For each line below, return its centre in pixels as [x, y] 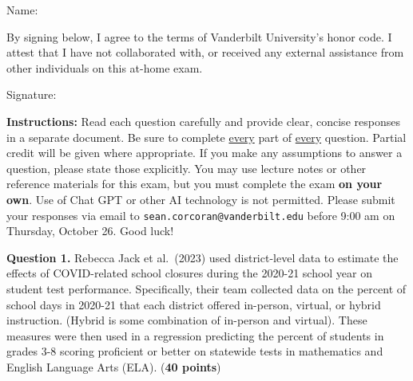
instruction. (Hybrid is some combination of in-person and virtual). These [187, 320]
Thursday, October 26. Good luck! [90, 231]
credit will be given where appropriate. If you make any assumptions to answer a [205, 153]
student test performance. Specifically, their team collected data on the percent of [206, 288]
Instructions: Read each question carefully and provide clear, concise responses [203, 121]
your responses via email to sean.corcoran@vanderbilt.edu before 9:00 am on [201, 215]
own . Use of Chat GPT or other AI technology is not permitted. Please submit [201, 199]
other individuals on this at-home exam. [105, 67]
